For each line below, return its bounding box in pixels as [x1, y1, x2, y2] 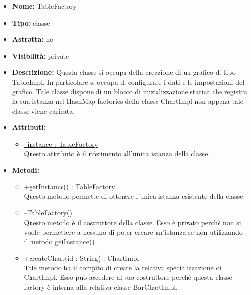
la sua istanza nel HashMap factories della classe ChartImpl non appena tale [12, 96, 243, 106]
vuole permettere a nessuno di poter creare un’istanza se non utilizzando [24, 227, 243, 237]
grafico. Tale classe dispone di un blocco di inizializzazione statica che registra [12, 86, 248, 96]
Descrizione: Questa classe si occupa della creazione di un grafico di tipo [12, 67, 236, 77]
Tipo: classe [12, 17, 50, 28]
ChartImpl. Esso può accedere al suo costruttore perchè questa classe [24, 272, 232, 282]
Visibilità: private [12, 50, 69, 60]
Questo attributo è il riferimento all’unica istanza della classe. [24, 148, 210, 158]
